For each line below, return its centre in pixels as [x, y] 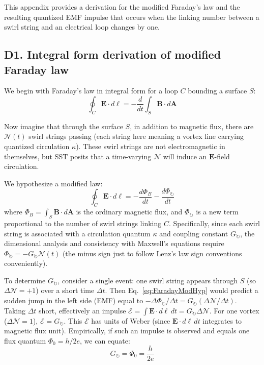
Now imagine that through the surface [64, 126]
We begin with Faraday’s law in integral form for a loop [91, 91]
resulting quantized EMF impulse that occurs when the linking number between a [132, 17]
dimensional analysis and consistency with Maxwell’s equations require [114, 243]
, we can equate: [105, 340]
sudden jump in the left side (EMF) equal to [74, 300]
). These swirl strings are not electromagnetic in [151, 146]
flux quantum [25, 340]
